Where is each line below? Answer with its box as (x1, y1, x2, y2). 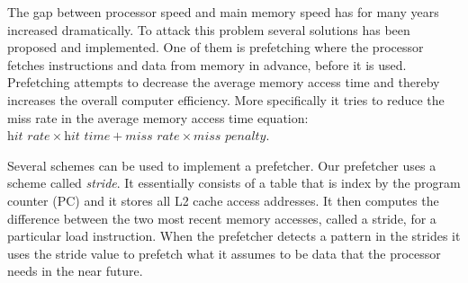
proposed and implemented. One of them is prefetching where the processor (7, 38, 424, 57)
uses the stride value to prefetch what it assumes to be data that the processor (7, 243, 441, 262)
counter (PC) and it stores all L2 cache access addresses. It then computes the (7, 190, 439, 209)
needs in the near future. (7, 261, 143, 280)
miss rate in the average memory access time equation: (7, 108, 309, 127)
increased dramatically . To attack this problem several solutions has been (7, 20, 410, 39)
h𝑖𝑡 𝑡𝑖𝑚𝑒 (64, 130, 111, 144)
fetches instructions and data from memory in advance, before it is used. (7, 55, 407, 74)
